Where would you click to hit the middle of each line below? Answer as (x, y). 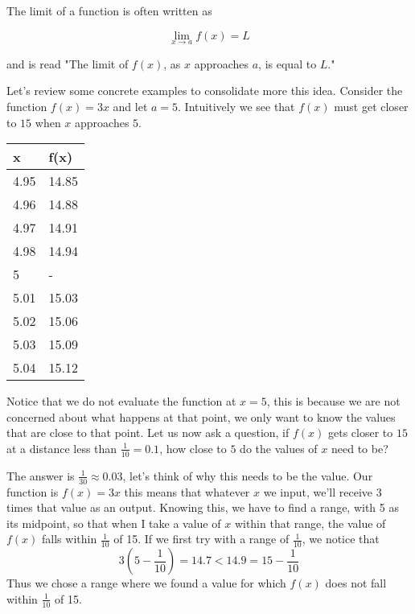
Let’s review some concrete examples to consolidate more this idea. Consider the (205, 91)
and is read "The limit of (68, 63)
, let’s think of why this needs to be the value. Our (248, 475)
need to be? (360, 448)
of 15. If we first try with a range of (201, 539)
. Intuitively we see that (236, 106)
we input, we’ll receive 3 (323, 491)
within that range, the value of (310, 523)
